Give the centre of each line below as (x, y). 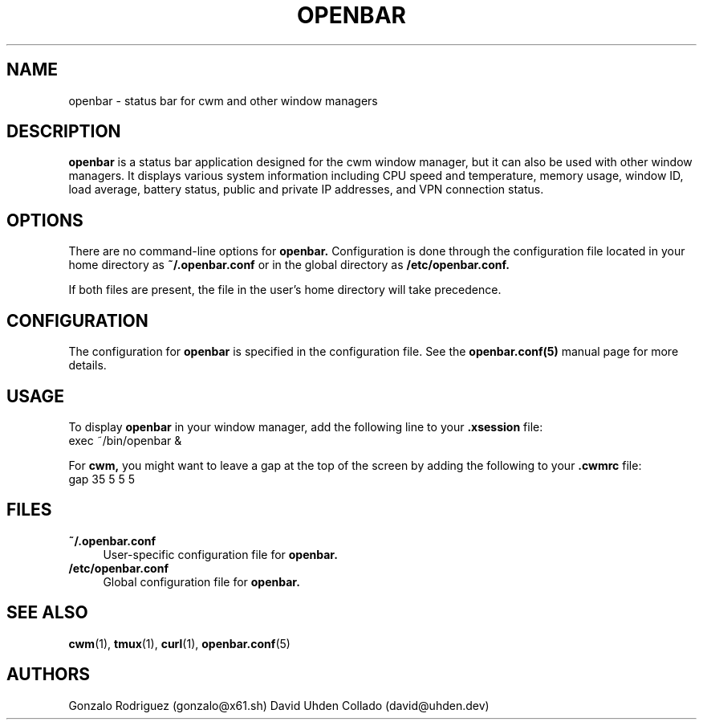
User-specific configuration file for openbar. (220, 554)
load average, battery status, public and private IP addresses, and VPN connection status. (306, 190)
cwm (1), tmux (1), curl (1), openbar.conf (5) (179, 643)
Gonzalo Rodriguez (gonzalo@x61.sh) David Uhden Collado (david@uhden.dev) (279, 705)
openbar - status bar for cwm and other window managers (223, 100)
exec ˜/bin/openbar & (125, 440)
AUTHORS (49, 675)
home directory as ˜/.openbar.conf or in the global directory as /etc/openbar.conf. (289, 265)
